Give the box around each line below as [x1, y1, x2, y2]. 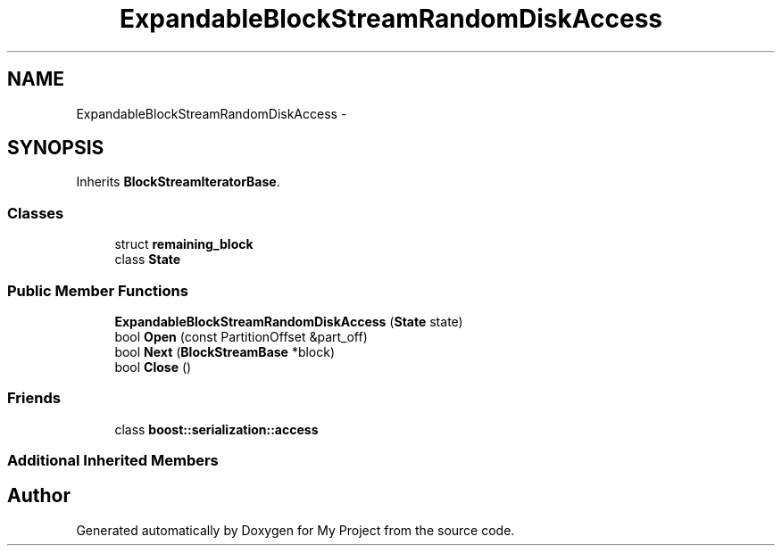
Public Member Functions [7, 281, 188, 300]
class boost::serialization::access [114, 421, 319, 437]
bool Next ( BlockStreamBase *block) [114, 343, 336, 359]
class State [114, 252, 181, 268]
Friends [7, 389, 61, 408]
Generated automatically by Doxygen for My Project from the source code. [76, 522, 515, 538]
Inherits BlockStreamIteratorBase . [76, 174, 280, 190]
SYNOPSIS [7, 136, 104, 160]
